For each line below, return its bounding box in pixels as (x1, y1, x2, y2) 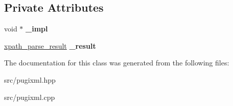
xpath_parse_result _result (4, 40, 96, 51)
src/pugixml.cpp (4, 91, 55, 102)
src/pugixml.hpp (4, 74, 56, 85)
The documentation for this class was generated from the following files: (4, 57, 229, 68)
